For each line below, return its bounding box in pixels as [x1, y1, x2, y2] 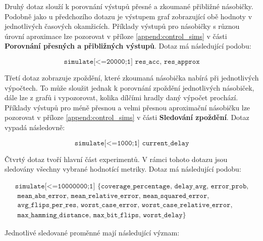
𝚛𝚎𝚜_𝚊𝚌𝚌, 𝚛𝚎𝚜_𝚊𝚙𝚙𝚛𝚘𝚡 [135, 58, 200, 65]
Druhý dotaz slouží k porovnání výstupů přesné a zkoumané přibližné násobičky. [5, 1, 253, 11]
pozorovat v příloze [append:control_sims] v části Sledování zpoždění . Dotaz [5, 112, 249, 123]
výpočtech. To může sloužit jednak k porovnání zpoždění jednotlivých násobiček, [5, 82, 254, 93]
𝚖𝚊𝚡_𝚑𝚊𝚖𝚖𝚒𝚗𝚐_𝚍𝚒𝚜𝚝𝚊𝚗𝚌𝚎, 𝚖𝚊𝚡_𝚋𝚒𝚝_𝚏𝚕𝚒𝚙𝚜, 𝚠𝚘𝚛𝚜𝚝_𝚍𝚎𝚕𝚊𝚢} [17, 211, 186, 219]
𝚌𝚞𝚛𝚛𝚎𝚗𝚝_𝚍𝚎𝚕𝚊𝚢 [142, 139, 189, 147]
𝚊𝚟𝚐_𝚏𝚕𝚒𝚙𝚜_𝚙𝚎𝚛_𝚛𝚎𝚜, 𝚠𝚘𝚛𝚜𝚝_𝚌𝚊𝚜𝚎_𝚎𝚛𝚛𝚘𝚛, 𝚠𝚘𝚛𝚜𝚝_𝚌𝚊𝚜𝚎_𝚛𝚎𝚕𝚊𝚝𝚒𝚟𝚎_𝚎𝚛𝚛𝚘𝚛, [17, 201, 233, 209]
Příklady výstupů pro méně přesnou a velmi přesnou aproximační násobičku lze [5, 102, 250, 112]
